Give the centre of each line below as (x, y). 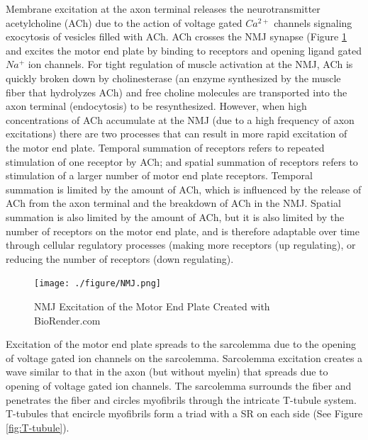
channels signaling (313, 22)
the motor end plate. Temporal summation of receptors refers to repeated (165, 147)
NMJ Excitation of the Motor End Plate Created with (152, 306)
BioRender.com (67, 320)
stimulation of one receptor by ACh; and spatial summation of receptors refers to (182, 161)
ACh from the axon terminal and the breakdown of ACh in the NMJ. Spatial (173, 203)
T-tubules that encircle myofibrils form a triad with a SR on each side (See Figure (184, 413)
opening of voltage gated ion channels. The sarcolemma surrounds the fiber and (179, 385)
